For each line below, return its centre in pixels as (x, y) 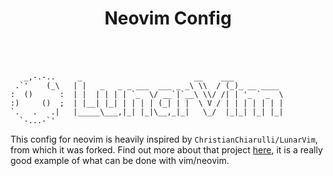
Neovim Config (168, 18)
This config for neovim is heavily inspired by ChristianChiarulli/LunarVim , (164, 139)
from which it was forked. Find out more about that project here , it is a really (166, 150)
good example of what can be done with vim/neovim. (120, 161)
